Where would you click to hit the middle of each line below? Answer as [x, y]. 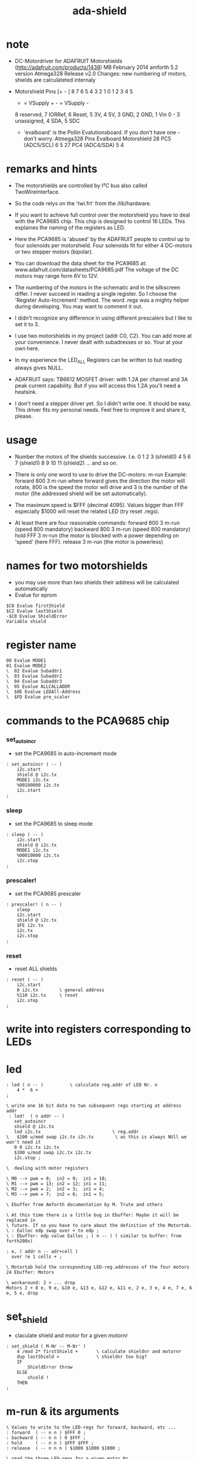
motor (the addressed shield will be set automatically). [81, 493]
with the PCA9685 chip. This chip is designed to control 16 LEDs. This [100, 221]
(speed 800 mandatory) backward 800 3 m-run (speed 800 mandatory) [103, 529]
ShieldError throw [50, 1367]
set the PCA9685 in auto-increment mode [66, 753]
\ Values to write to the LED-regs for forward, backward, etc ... [91, 1427]
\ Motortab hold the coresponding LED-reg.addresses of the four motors [98, 1267]
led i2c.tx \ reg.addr [76, 1132]
